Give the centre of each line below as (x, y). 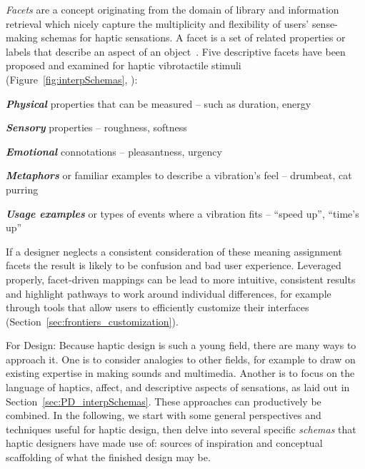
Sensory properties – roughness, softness (96, 127)
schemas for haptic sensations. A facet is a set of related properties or (193, 37)
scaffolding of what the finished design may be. (108, 457)
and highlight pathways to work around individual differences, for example (169, 293)
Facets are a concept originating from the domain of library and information (172, 9)
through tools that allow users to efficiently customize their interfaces (157, 307)
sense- (325, 23)
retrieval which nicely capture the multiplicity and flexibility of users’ (157, 23)
